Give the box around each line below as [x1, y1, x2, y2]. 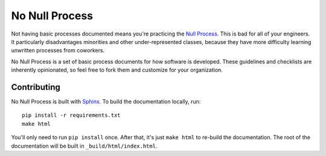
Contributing [11, 82, 60, 92]
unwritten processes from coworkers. [11, 47, 105, 54]
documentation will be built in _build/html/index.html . [11, 142, 158, 149]
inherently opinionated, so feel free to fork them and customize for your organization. [11, 66, 223, 73]
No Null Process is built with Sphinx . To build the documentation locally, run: [11, 98, 201, 105]
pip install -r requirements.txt [22, 112, 121, 119]
